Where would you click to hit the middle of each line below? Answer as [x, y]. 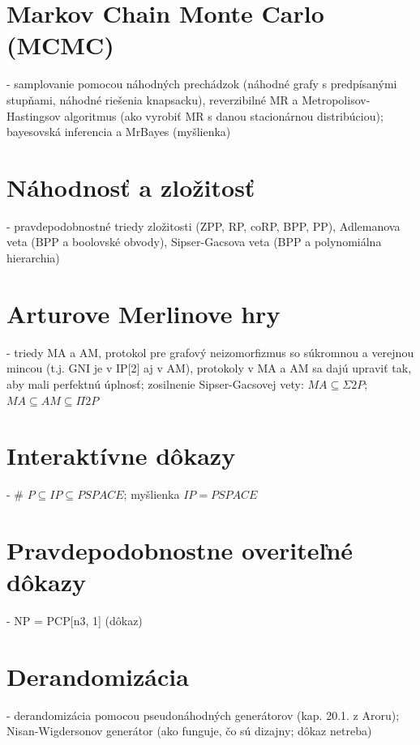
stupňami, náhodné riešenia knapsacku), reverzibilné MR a [152, 99]
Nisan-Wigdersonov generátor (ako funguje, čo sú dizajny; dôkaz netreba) [189, 731]
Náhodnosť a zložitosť [131, 187]
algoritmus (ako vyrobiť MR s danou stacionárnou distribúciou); [224, 115]
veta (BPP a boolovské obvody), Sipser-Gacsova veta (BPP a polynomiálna [194, 242]
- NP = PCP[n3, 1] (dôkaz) [75, 621]
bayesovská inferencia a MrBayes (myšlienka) [119, 132]
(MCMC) [60, 45]
